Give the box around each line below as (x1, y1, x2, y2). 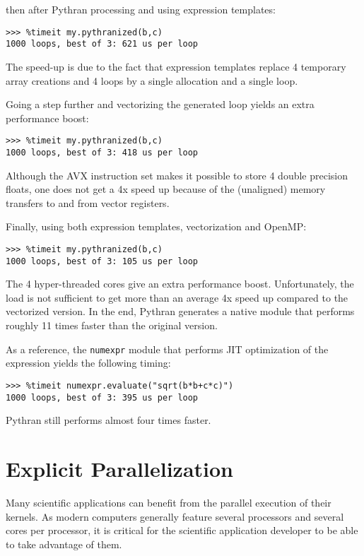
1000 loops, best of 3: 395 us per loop (6, 392, 199, 403)
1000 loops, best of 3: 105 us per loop (6, 256, 199, 266)
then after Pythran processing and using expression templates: (6, 2, 276, 16)
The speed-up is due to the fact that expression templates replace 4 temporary (6, 59, 346, 73)
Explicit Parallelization (6, 454, 233, 483)
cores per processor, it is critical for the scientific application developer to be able (6, 523, 358, 538)
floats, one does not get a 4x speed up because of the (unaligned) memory (6, 182, 326, 196)
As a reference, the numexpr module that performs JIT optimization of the (6, 341, 329, 356)
